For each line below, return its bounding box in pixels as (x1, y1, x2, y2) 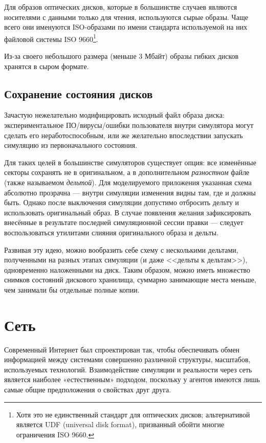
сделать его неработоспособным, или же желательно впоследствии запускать (4, 129, 243, 140)
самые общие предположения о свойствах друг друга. (4, 384, 171, 395)
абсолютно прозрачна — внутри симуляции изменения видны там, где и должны (4, 187, 256, 197)
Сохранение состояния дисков (4, 85, 153, 101)
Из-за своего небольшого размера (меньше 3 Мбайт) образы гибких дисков (4, 51, 239, 61)
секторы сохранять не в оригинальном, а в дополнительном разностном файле (4, 167, 250, 178)
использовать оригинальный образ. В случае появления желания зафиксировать (4, 207, 251, 217)
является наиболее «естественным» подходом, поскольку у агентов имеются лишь (4, 374, 260, 385)
